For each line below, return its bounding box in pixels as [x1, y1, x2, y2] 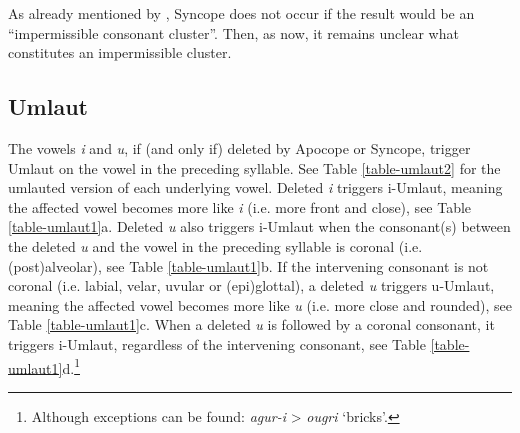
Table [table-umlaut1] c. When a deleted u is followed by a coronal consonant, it [8, 314, 495, 335]
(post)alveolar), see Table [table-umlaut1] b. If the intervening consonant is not [8, 255, 489, 276]
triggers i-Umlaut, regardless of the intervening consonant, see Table [8, 333, 426, 354]
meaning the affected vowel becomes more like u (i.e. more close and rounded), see [8, 294, 513, 315]
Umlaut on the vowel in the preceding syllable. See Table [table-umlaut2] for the [8, 157, 501, 178]
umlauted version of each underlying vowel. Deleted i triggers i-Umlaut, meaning [8, 177, 503, 198]
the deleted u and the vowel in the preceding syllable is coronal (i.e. [8, 235, 423, 256]
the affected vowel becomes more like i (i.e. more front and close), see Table [8, 196, 472, 217]
